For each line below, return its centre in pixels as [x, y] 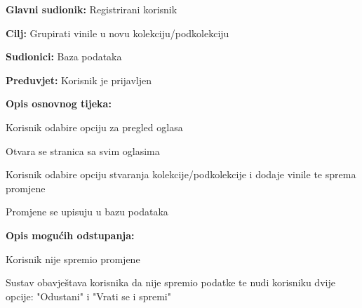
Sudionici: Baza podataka [64, 56]
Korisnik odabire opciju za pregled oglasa [94, 127]
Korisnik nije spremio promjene [73, 259]
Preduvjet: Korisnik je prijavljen [79, 80]
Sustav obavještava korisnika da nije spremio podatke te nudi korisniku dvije [170, 282]
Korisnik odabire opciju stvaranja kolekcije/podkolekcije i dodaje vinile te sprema [181, 174]
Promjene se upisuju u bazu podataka [87, 212]
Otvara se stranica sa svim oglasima [83, 150]
